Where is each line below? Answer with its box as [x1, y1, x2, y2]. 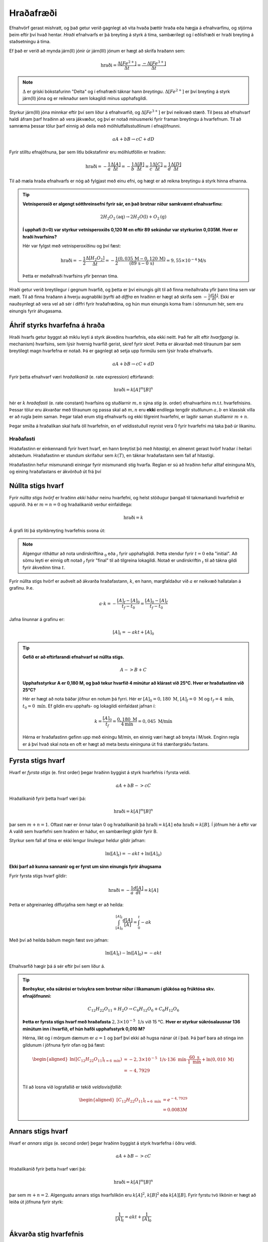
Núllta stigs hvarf [9, 481, 64, 490]
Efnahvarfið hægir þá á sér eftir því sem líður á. [9, 963, 105, 969]
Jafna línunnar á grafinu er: [9, 616, 65, 622]
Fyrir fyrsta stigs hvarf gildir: [9, 872, 67, 879]
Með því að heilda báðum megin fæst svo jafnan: [9, 937, 109, 943]
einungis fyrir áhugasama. [9, 308, 63, 314]
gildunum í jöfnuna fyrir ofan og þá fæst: [22, 1042, 105, 1048]
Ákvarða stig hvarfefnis [9, 1230, 84, 1238]
